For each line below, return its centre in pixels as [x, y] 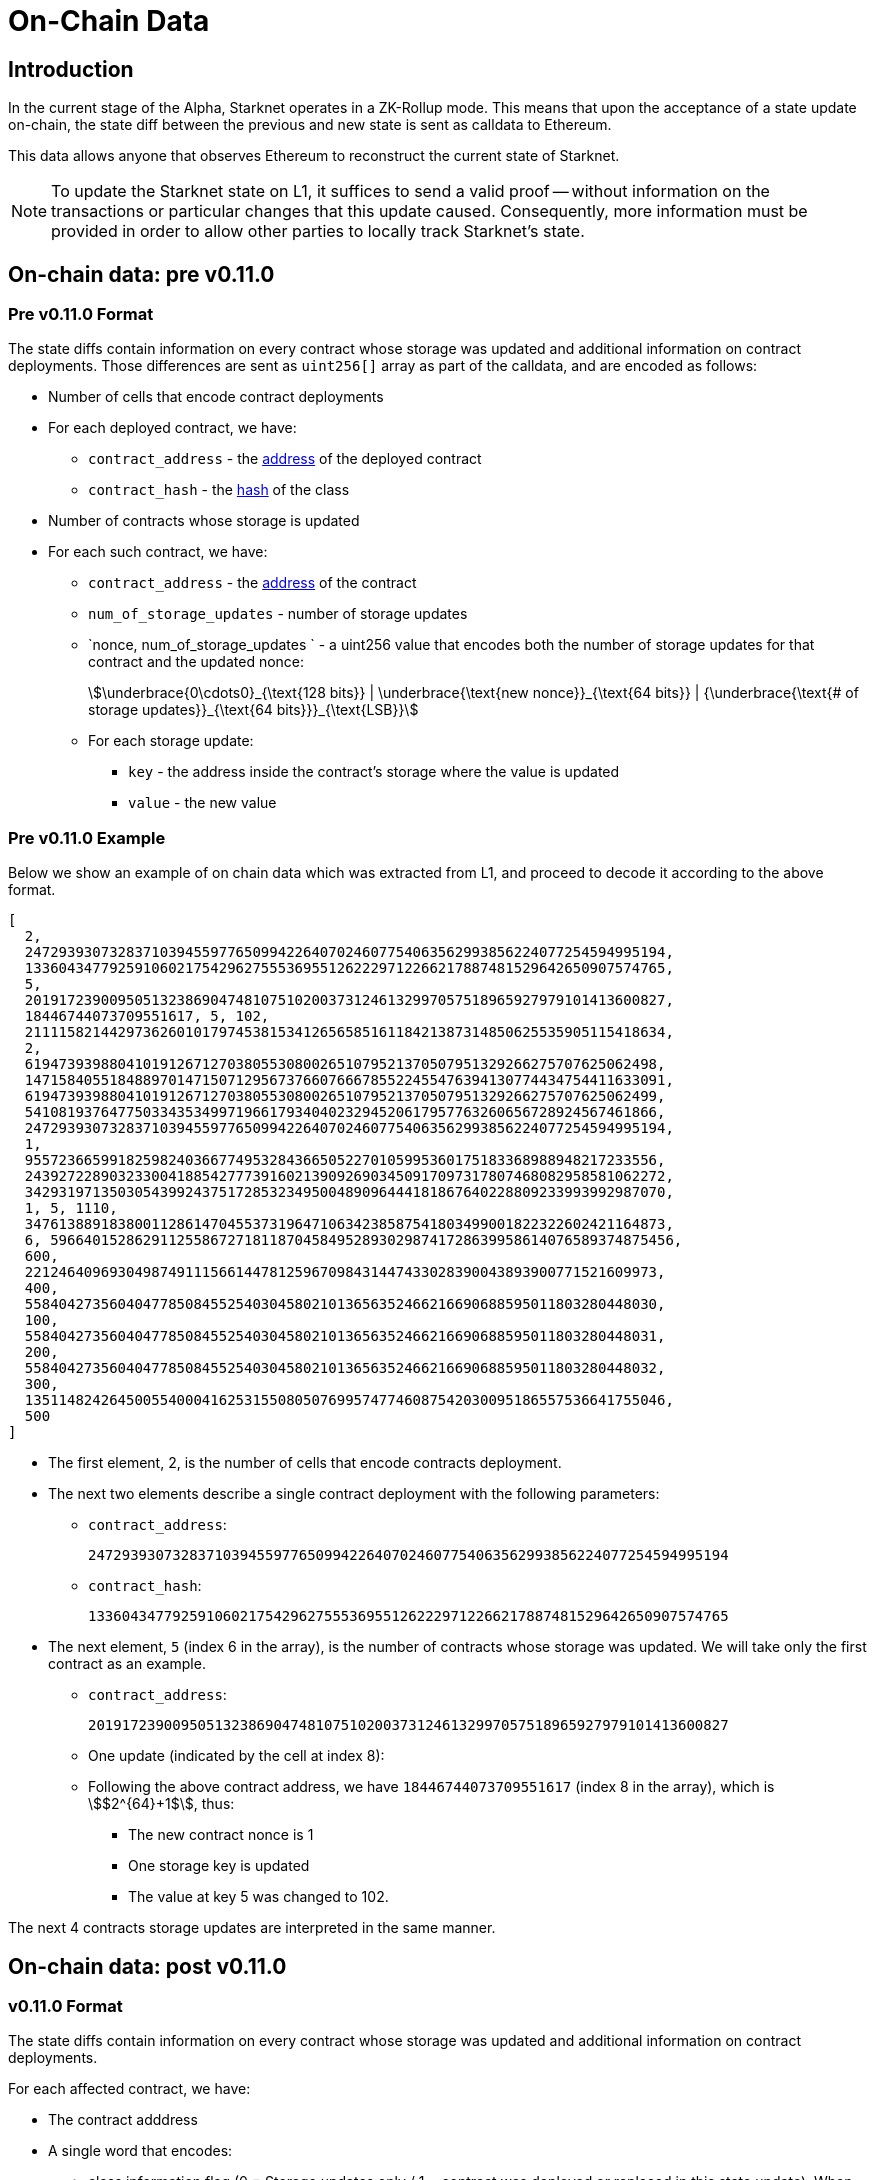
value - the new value [202, 803]
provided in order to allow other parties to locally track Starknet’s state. [318, 231]
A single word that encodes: [140, 2151]
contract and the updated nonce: [196, 662]
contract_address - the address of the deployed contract [285, 459]
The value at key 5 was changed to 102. [258, 1897]
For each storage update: [171, 741]
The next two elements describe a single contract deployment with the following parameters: [354, 1494]
